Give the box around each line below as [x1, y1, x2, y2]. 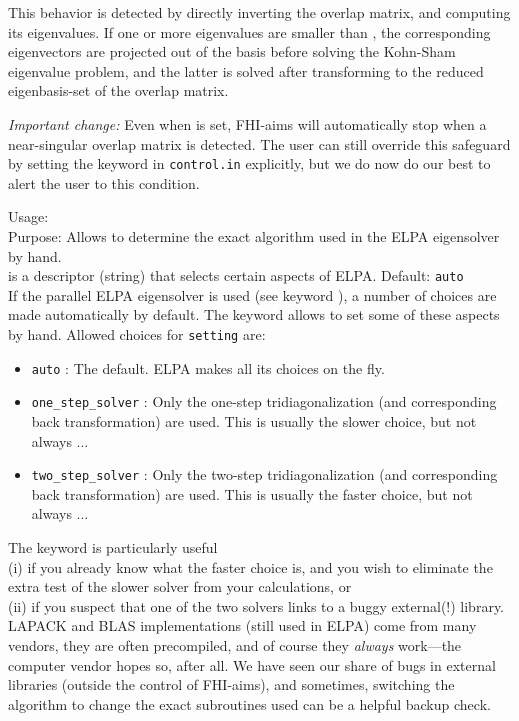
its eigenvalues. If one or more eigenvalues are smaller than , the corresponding [8, 21, 491, 42]
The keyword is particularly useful [8, 537, 218, 558]
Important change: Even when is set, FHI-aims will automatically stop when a [8, 113, 487, 134]
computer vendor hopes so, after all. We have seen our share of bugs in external [8, 654, 496, 675]
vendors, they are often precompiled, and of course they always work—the [8, 635, 462, 655]
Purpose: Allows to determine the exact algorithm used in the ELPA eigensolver [8, 226, 500, 246]
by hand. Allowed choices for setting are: [8, 324, 266, 345]
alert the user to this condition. [8, 172, 200, 193]
